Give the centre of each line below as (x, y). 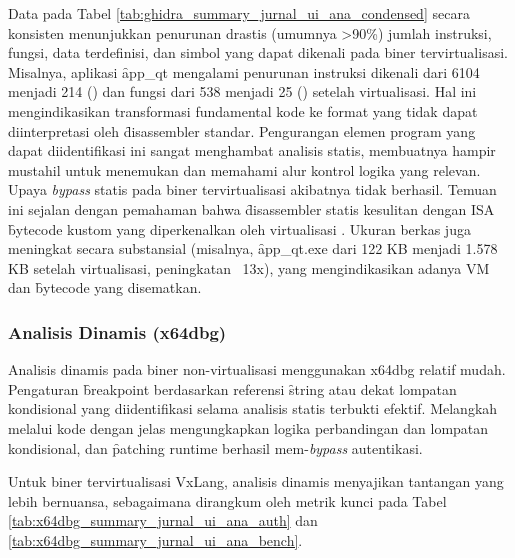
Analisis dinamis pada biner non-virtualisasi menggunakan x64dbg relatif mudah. (257, 369)
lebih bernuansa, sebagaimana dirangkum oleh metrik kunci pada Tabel (227, 500)
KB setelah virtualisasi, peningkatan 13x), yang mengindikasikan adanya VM (249, 267)
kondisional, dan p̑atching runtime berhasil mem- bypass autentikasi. (215, 447)
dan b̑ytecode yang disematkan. (105, 287)
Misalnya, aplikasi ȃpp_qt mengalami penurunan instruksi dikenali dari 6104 (244, 71)
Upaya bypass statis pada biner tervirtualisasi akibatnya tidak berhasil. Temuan (252, 189)
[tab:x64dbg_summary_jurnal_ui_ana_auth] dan (163, 520)
